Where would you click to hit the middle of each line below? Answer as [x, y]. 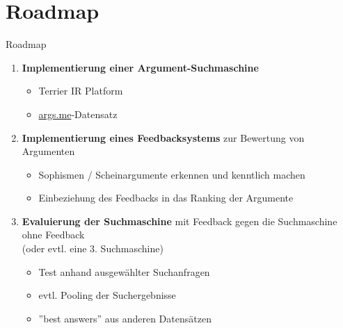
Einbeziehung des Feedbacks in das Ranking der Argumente [166, 198]
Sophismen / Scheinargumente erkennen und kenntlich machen [172, 174]
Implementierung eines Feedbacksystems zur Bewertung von [163, 137]
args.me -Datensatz [78, 114]
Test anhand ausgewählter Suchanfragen [124, 271]
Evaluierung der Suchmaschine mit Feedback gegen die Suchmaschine [180, 221]
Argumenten [48, 151]
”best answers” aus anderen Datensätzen [125, 318]
